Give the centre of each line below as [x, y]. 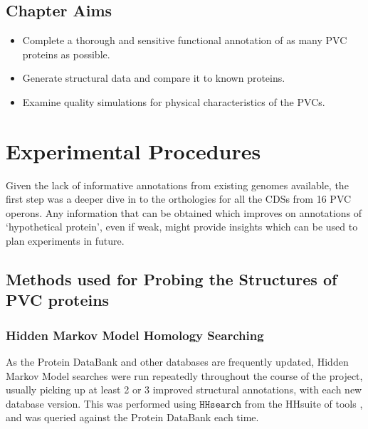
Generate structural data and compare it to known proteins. [154, 78]
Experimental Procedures [133, 150]
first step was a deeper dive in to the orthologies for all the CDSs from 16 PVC [179, 199]
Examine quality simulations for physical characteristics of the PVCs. [174, 101]
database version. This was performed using [101, 403]
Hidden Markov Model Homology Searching [135, 335]
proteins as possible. [66, 54]
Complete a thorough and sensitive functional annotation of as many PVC [185, 40]
